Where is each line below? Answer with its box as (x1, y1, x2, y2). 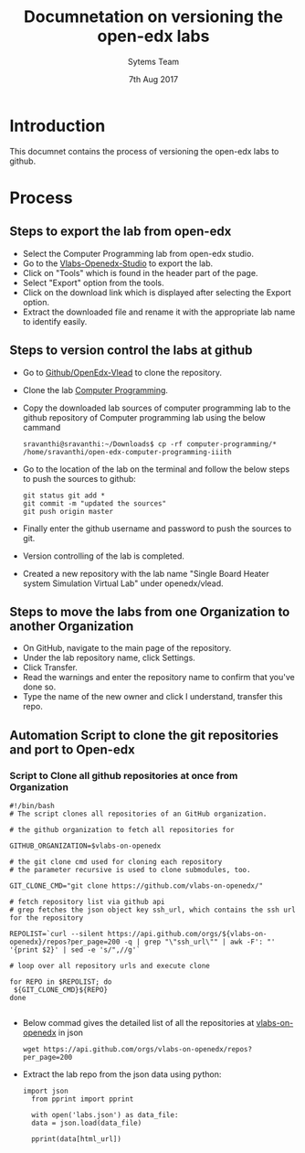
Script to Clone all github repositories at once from (9, 769, 238, 782)
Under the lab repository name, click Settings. (22, 652, 196, 664)
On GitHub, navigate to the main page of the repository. (22, 643, 232, 654)
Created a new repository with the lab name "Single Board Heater (22, 568, 269, 579)
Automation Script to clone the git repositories (9, 727, 279, 742)
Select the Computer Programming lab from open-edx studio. (22, 248, 254, 259)
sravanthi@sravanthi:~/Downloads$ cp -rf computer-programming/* (22, 439, 277, 449)
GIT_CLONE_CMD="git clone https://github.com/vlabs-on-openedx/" (9, 881, 263, 891)
